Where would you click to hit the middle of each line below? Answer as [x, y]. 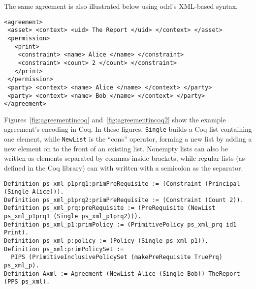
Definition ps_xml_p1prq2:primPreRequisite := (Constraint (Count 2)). [124, 200]
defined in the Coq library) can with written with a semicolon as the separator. [124, 167]
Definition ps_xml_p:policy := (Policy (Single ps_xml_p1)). [106, 241]
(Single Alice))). [34, 192]
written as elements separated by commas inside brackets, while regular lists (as [125, 158]
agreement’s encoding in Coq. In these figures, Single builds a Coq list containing [128, 129]
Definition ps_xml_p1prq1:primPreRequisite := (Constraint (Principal [122, 184]
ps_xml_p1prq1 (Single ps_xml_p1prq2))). [73, 217]
